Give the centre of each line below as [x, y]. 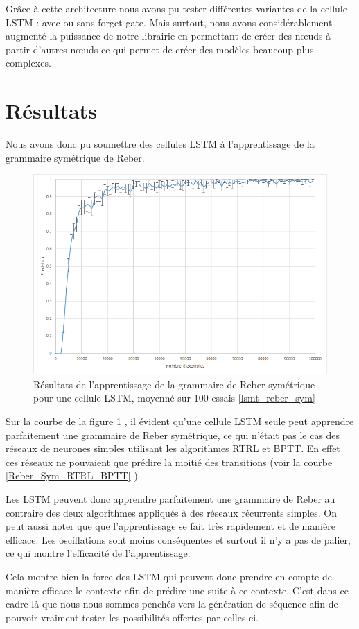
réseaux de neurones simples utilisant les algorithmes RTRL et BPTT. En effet [173, 448]
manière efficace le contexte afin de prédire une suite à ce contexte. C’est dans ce [177, 590]
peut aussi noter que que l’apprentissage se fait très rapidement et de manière [170, 526]
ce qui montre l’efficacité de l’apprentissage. [98, 553]
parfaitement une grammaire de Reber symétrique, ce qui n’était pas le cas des [173, 434]
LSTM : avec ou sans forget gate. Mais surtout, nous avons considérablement [169, 22]
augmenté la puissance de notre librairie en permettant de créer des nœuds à [168, 36]
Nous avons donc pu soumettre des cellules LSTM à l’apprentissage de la [160, 144]
